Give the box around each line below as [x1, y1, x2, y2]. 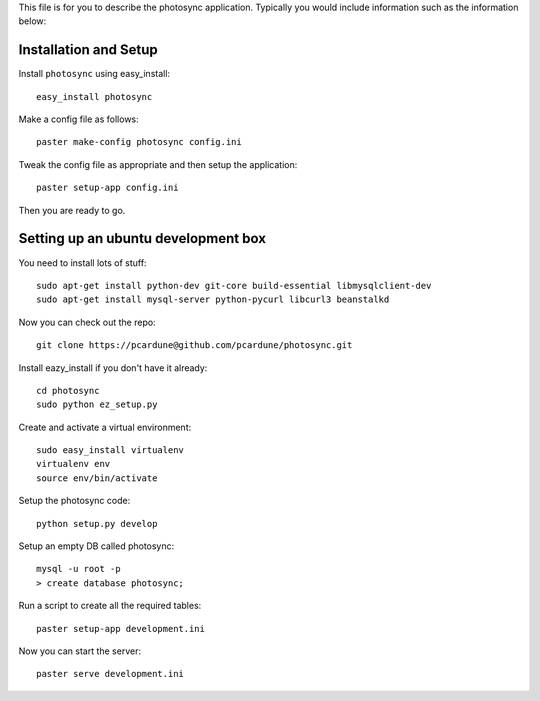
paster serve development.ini [36, 668, 185, 680]
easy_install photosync [36, 91, 153, 102]
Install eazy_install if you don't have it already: [18, 361, 208, 374]
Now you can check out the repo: [18, 316, 156, 328]
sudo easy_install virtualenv [36, 445, 185, 456]
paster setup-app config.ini [36, 182, 179, 194]
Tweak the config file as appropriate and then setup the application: [18, 158, 298, 170]
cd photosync [36, 385, 100, 396]
